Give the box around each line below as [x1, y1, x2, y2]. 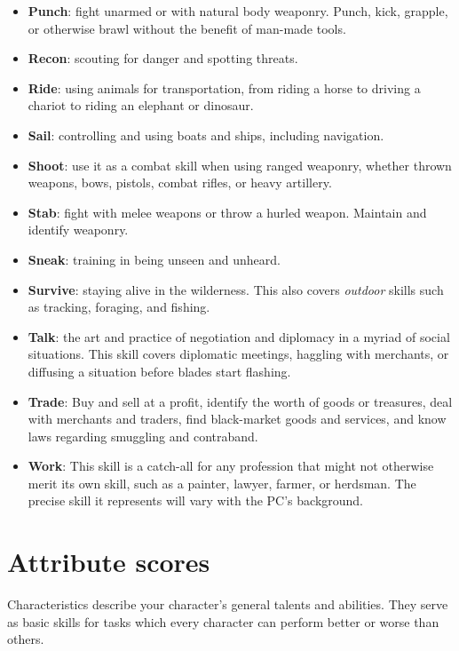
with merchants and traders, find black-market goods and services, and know [28, 409, 447, 428]
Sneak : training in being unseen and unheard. [28, 250, 281, 268]
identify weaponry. [28, 220, 129, 239]
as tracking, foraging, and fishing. [28, 298, 210, 316]
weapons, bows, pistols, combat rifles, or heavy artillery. [28, 173, 332, 192]
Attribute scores [7, 544, 210, 580]
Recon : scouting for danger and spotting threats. [28, 49, 298, 67]
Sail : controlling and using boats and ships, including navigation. [28, 125, 384, 144]
